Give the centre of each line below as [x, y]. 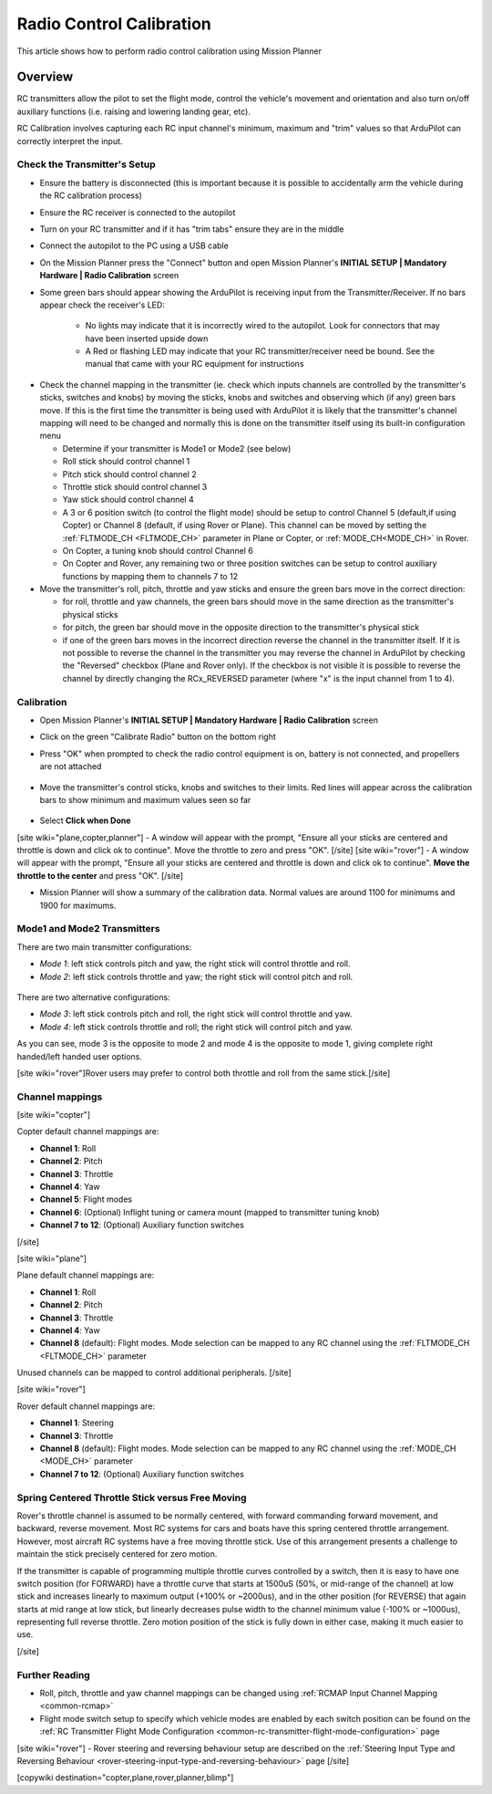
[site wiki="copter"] [54, 1115]
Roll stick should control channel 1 [126, 462]
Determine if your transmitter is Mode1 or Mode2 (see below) [177, 448]
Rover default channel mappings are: [86, 1406]
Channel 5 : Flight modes [86, 1199]
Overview [45, 77]
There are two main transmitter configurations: [104, 947]
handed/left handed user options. [80, 1056]
